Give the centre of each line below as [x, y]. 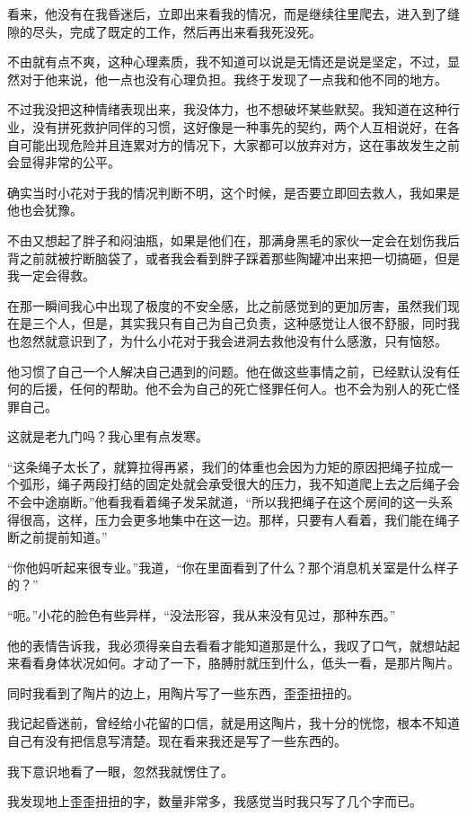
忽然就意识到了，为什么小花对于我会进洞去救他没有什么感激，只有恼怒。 [233, 340]
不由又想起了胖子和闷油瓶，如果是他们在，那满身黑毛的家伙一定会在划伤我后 [233, 239]
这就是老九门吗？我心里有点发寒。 [108, 436]
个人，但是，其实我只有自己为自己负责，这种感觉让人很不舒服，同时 [246, 323]
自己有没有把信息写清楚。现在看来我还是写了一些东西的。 [177, 741]
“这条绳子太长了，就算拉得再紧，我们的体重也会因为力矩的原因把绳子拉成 [224, 466]
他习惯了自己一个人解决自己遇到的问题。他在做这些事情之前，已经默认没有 [227, 371]
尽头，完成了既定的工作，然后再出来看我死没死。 [176, 31]
